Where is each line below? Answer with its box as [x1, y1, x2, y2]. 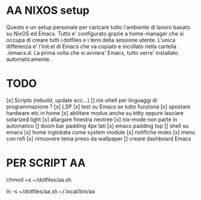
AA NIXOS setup [6, 4, 90, 17]
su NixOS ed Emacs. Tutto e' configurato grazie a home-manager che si [6, 30, 184, 37]
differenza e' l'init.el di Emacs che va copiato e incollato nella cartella [6, 43, 177, 50]
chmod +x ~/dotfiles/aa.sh [6, 176, 72, 183]
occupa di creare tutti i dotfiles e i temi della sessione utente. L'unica [6, 36, 176, 43]
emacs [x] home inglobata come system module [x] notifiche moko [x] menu [6, 128, 196, 136]
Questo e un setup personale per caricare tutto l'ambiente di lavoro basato [6, 23, 190, 31]
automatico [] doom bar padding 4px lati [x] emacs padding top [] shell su [6, 122, 189, 130]
